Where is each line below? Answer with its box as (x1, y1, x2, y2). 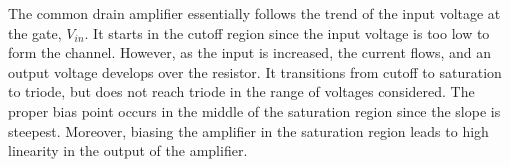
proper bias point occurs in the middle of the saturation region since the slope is (8, 100, 501, 121)
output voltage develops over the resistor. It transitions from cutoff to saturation (8, 61, 502, 82)
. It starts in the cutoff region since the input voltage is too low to (84, 22, 490, 43)
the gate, (8, 22, 62, 43)
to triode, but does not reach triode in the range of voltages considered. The (8, 81, 475, 102)
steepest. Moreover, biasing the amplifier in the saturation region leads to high (8, 120, 489, 141)
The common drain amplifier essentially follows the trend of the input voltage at (8, 3, 501, 23)
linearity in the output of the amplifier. (8, 140, 248, 161)
